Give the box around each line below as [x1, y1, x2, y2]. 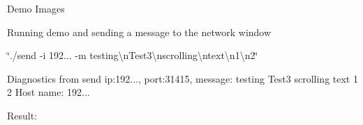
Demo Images [7, 1, 65, 15]
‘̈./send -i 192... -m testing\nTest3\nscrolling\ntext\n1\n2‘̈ [7, 48, 258, 62]
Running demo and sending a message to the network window [7, 24, 272, 39]
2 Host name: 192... [7, 85, 90, 99]
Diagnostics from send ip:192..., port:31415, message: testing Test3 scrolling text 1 [7, 71, 358, 85]
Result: [7, 108, 38, 122]
